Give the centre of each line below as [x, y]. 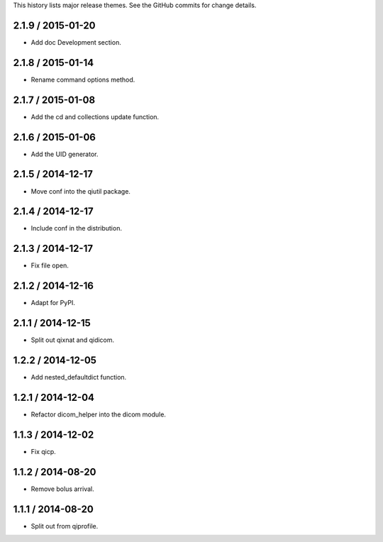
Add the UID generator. [65, 154]
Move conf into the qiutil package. [81, 191]
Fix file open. [50, 265]
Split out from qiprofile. [65, 526]
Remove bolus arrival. [63, 489]
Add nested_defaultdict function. [79, 377]
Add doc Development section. [76, 42]
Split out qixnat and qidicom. [73, 340]
